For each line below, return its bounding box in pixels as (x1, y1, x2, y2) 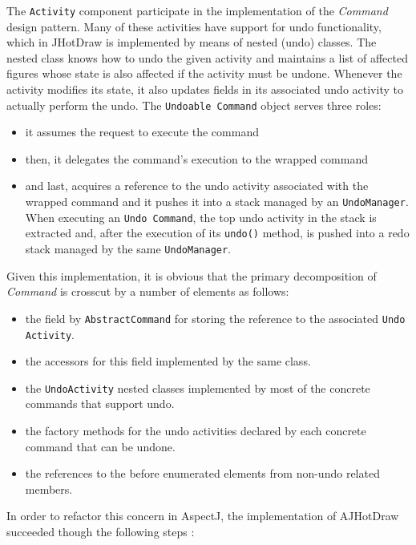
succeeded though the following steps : (6, 523, 195, 539)
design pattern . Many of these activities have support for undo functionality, (6, 18, 382, 34)
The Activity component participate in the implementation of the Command (6, 2, 388, 18)
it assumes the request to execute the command (25, 123, 259, 140)
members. (25, 480, 73, 497)
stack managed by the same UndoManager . (25, 240, 232, 257)
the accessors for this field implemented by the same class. (25, 353, 311, 369)
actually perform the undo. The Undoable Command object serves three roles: (6, 96, 382, 113)
